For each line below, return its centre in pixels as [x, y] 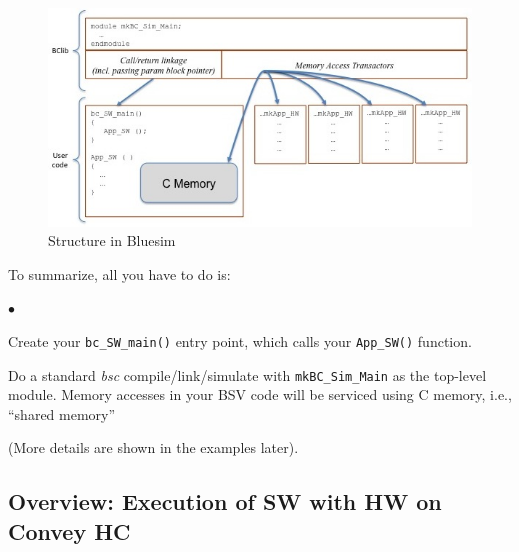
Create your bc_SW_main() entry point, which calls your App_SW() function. [240, 340]
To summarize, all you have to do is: [119, 273]
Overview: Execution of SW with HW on [225, 501]
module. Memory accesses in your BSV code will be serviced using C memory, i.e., [260, 394]
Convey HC [69, 530]
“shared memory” [62, 413]
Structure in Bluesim [112, 240]
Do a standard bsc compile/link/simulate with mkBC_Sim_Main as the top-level [247, 374]
